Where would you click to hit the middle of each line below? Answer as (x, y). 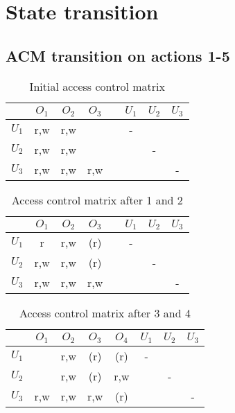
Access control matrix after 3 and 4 (105, 313)
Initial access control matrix (97, 86)
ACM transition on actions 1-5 (118, 55)
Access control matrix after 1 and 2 (97, 200)
